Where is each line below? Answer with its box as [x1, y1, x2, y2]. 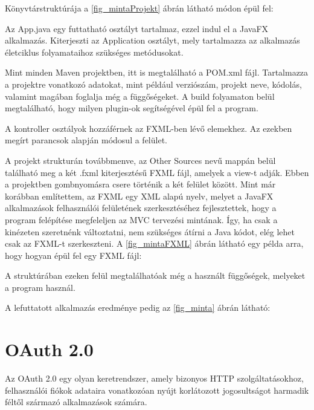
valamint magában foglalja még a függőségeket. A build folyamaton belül [5, 89, 275, 102]
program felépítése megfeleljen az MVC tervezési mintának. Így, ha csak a [5, 213, 278, 226]
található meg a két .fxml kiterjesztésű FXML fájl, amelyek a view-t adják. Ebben [5, 166, 309, 178]
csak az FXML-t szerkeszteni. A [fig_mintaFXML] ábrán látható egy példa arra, [5, 237, 304, 250]
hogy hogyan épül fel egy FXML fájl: [5, 249, 142, 261]
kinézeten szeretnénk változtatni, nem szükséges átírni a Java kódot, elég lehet [5, 225, 295, 238]
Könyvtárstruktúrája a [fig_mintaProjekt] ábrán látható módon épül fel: [5, 2, 274, 14]
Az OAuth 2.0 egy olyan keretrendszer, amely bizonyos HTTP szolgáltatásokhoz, [5, 372, 304, 385]
